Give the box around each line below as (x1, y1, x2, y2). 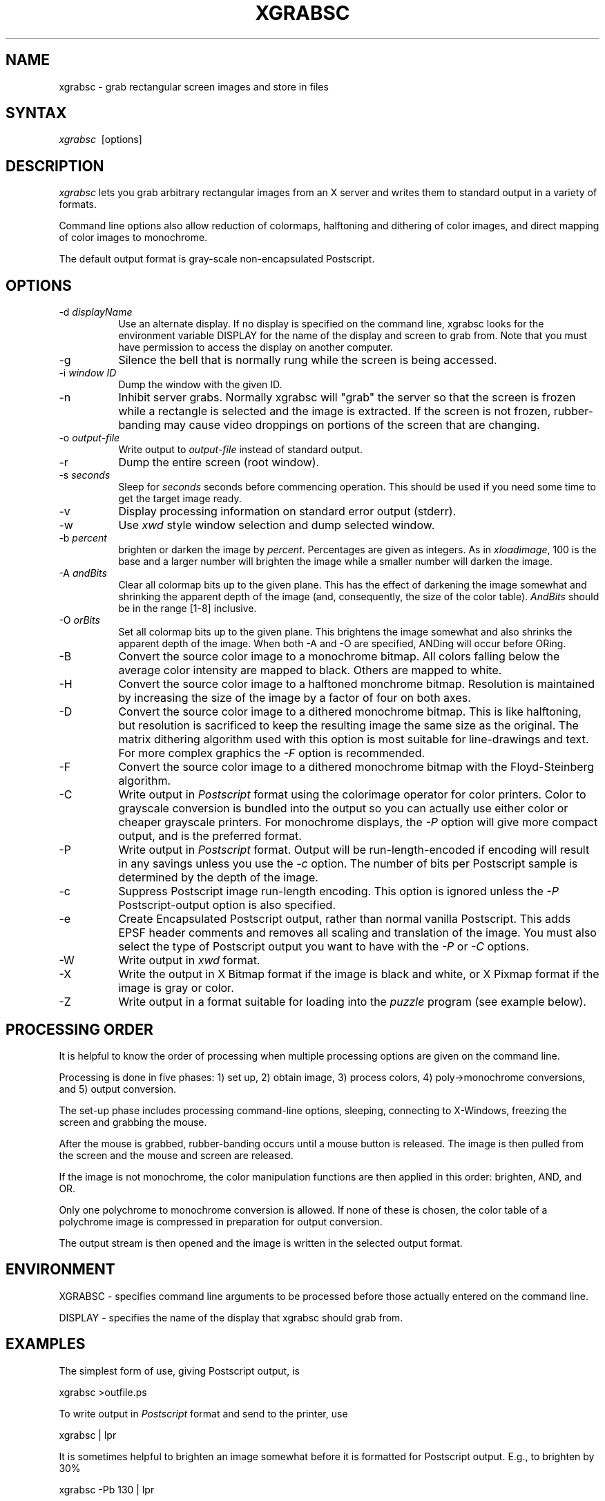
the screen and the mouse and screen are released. (59, 1149, 294, 1161)
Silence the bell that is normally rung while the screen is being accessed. (118, 353, 497, 367)
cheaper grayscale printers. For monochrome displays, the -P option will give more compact (118, 815, 598, 830)
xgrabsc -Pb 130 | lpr (59, 1483, 155, 1495)
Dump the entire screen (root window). (118, 455, 320, 470)
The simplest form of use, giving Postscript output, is (59, 1364, 300, 1377)
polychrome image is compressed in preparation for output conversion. (59, 1215, 383, 1227)
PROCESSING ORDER (6, 1020, 153, 1038)
